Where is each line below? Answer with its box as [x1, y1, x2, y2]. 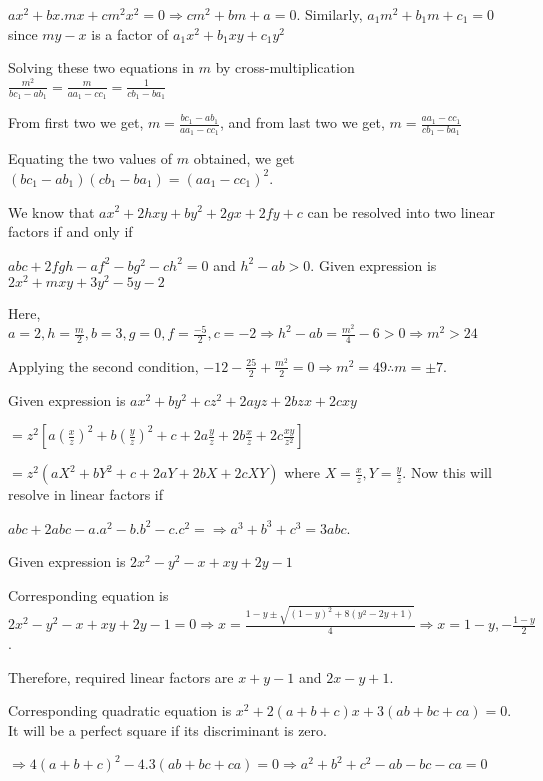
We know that [8, 201, 95, 222]
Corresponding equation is [8, 585, 169, 606]
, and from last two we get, [219, 112, 385, 133]
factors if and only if [8, 221, 133, 242]
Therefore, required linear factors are [8, 666, 234, 687]
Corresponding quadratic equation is [8, 700, 232, 721]
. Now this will [402, 462, 492, 483]
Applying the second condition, [8, 355, 199, 376]
